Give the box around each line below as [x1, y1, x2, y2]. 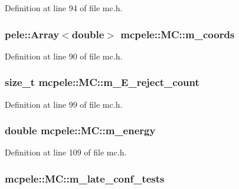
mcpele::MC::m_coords [120, 26, 235, 41]
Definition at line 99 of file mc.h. [5, 98, 123, 110]
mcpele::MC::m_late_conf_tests [5, 171, 165, 185]
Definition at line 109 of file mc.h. [5, 146, 127, 158]
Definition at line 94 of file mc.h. [5, 2, 123, 14]
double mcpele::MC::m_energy [5, 123, 156, 138]
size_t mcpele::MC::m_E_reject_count [5, 75, 199, 89]
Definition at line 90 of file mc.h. [5, 49, 123, 62]
